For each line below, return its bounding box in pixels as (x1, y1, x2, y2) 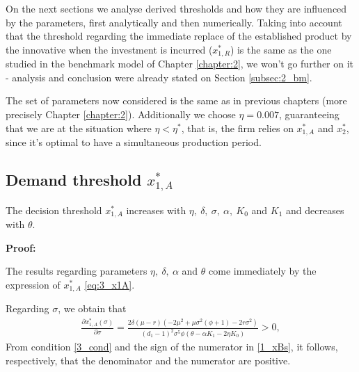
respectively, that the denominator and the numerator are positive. (6, 353, 291, 367)
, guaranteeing (279, 107, 340, 122)
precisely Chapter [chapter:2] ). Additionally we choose (6, 107, 236, 122)
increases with (126, 202, 186, 217)
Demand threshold (6, 169, 142, 191)
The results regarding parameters (6, 264, 147, 278)
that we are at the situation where (6, 120, 152, 135)
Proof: (6, 240, 36, 254)
